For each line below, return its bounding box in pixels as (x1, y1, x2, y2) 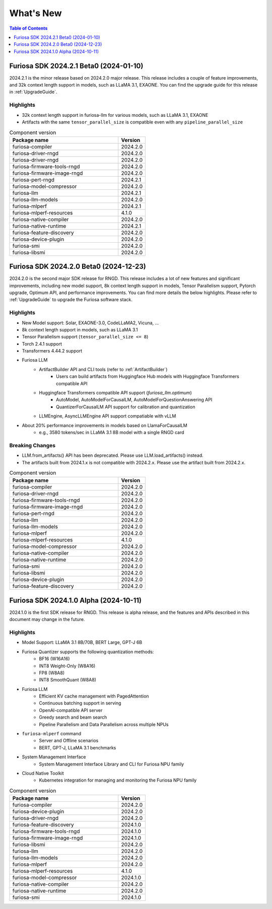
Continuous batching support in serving (39, 700, 121, 706)
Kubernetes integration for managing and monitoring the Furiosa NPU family (39, 777, 197, 783)
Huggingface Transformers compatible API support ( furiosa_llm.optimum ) (39, 390, 192, 396)
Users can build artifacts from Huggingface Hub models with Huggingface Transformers (56, 373, 239, 380)
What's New (9, 8, 62, 19)
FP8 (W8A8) (39, 670, 65, 676)
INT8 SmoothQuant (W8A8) (39, 677, 97, 683)
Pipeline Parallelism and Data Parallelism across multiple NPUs (39, 721, 169, 727)
